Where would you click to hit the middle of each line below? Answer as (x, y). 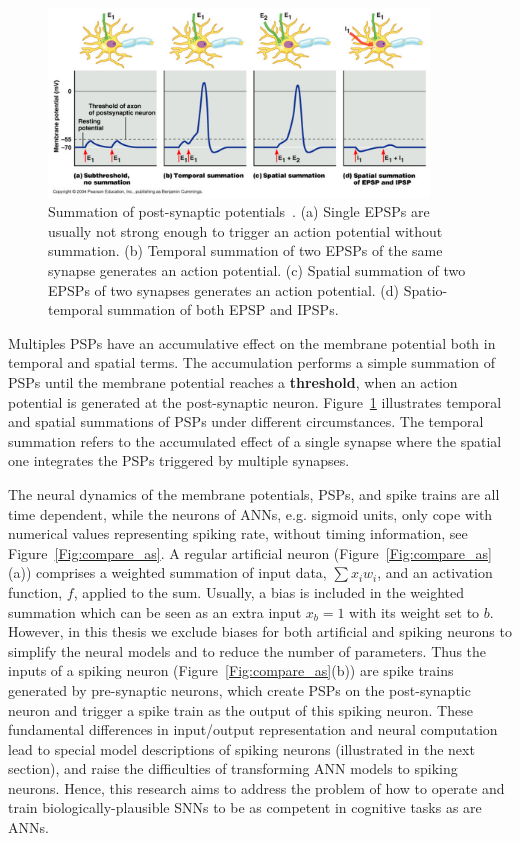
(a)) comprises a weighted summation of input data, (167, 572)
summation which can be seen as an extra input (155, 611)
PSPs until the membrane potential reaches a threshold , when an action (233, 382)
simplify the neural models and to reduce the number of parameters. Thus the (247, 650)
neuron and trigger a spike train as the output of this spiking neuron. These (240, 709)
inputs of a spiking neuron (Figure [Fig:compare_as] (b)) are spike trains (231, 670)
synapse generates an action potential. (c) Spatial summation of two (257, 270)
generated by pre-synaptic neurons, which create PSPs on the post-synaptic (239, 689)
